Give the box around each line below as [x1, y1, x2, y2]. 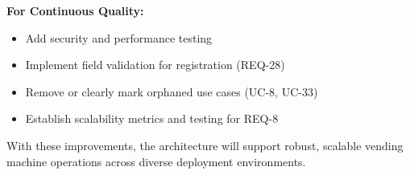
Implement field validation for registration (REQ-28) [25, 56, 285, 73]
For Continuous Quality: [6, 2, 144, 18]
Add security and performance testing [25, 29, 213, 46]
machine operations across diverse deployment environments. [6, 153, 306, 169]
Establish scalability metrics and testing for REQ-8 [25, 110, 279, 127]
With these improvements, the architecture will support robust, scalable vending [6, 136, 404, 153]
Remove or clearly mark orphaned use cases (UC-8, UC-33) [25, 83, 318, 100]
